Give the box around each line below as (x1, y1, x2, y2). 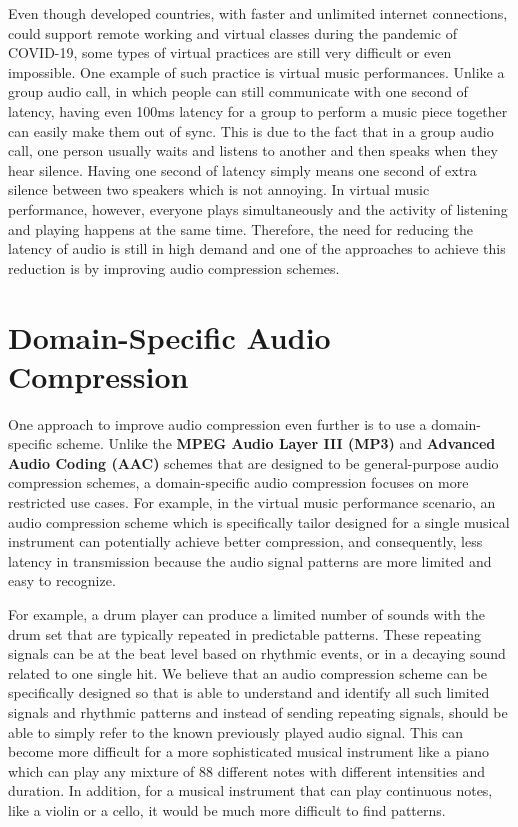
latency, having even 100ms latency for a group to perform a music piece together (8, 100, 508, 121)
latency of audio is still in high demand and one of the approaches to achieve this (8, 238, 506, 259)
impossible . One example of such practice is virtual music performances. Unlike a (8, 61, 505, 82)
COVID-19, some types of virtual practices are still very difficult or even (8, 42, 452, 63)
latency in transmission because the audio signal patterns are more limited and (8, 550, 492, 571)
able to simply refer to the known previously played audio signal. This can (8, 721, 464, 742)
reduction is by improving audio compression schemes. (8, 257, 340, 278)
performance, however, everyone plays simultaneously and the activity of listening (8, 198, 508, 219)
